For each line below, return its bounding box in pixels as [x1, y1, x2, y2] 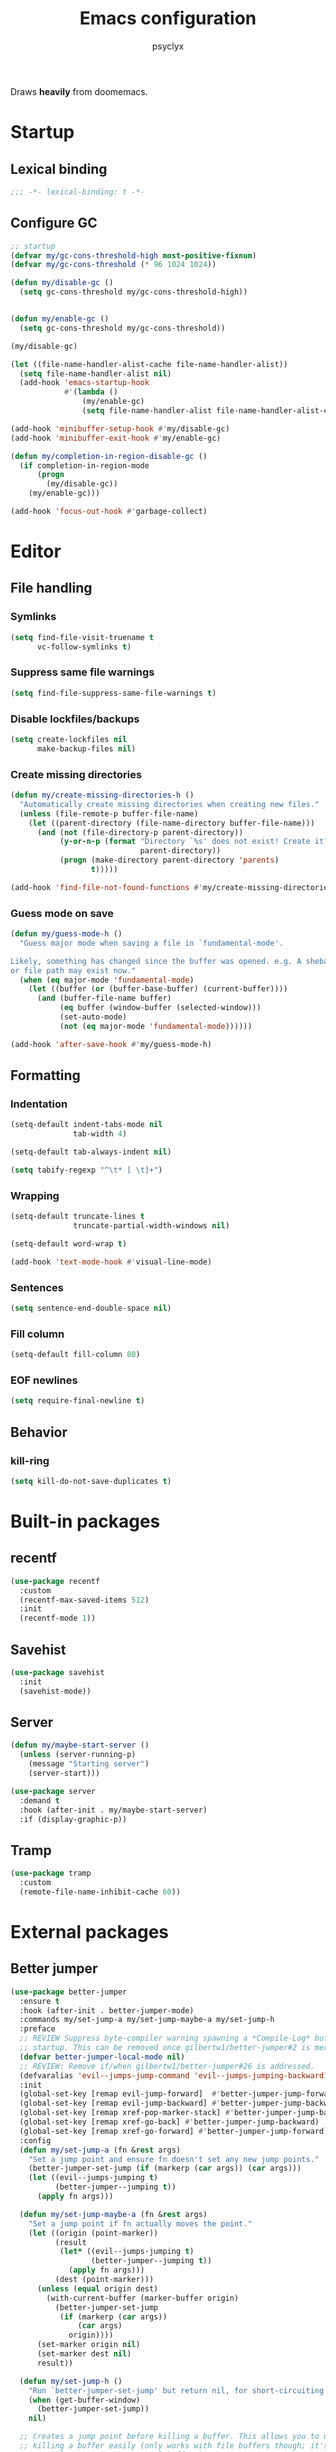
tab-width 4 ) [73, 1129, 128, 1139]
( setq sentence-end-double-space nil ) [10, 1303, 172, 1313]
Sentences [10, 1280, 64, 1294]
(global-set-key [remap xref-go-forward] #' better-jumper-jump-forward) [19, 2126, 329, 2136]
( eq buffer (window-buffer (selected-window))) [59, 1003, 262, 1013]
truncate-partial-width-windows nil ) [73, 1221, 230, 1231]
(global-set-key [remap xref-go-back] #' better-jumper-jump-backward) [19, 2117, 320, 2127]
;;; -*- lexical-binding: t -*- [10, 187, 145, 197]
